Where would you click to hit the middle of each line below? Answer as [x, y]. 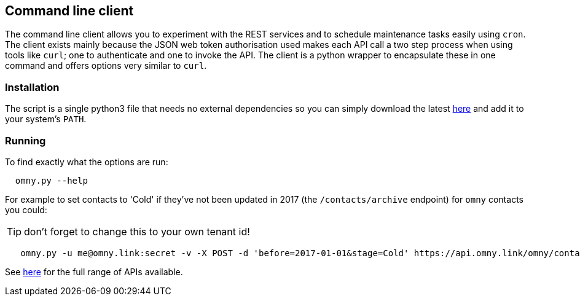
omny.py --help [51, 180]
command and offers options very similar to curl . [106, 66]
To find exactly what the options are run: [87, 162]
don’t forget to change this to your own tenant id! [137, 231]
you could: [26, 209]
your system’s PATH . [46, 119]
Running [25, 140]
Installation [32, 87]
